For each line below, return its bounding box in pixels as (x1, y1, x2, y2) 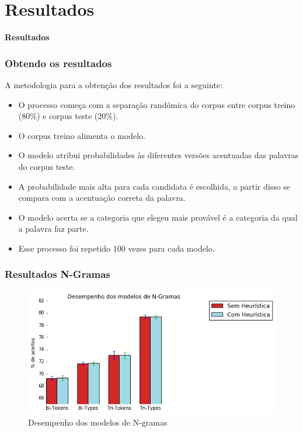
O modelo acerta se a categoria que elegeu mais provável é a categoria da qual (18, 211, 298, 223)
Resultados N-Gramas (5, 267, 110, 281)
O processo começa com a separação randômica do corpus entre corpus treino (18, 98, 295, 110)
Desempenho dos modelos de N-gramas (28, 416, 168, 428)
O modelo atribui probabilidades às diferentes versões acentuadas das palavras (18, 149, 299, 161)
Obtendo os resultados (5, 55, 112, 70)
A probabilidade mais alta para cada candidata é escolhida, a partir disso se (18, 180, 291, 192)
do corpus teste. (18, 160, 75, 172)
